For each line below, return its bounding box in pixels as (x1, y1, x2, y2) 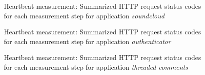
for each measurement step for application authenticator (4, 36, 171, 46)
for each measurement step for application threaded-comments (4, 61, 188, 72)
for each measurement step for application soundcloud (4, 10, 164, 20)
